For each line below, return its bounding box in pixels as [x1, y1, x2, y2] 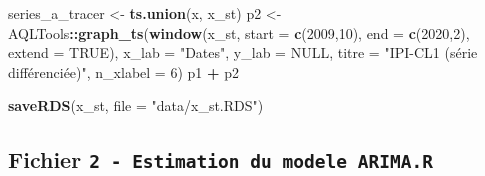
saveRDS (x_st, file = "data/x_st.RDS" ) [8, 95, 264, 116]
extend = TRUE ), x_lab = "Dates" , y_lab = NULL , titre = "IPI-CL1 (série [8, 42, 478, 63]
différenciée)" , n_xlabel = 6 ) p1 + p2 [8, 61, 239, 82]
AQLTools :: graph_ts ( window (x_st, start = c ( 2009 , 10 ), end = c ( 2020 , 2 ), [8, 22, 470, 43]
